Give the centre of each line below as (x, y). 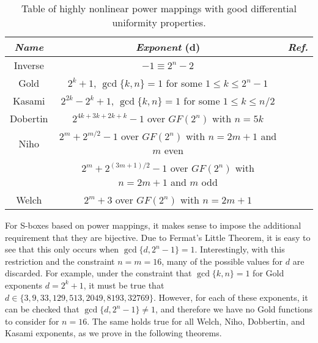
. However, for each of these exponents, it (231, 297)
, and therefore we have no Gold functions (234, 309)
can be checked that (42, 309)
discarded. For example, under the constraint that (98, 273)
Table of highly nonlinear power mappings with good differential (159, 8)
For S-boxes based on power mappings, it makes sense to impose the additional (153, 225)
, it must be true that (124, 285)
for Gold (268, 273)
